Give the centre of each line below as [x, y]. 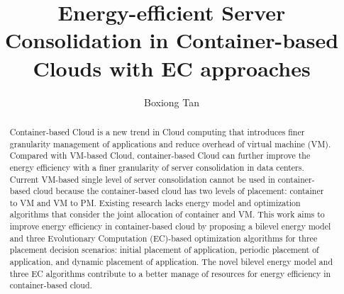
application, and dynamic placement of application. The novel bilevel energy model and [171, 262]
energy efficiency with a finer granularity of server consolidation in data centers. [157, 167]
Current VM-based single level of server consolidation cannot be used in [142, 179]
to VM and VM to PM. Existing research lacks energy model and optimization [155, 202]
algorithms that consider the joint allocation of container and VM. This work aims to [167, 214]
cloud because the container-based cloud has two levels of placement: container [178, 191]
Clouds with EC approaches [172, 68]
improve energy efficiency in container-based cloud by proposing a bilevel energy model [170, 226]
